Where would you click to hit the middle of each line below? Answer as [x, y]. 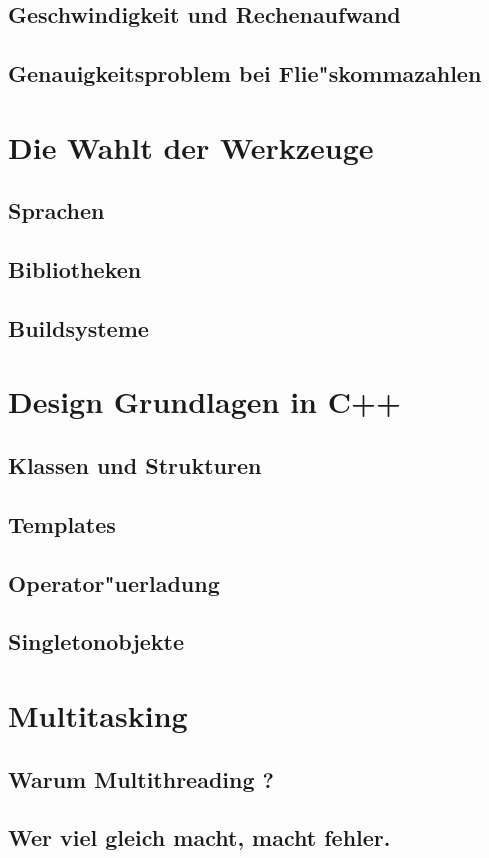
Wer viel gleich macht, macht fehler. [199, 837]
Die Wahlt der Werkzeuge [191, 146]
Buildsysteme [78, 327]
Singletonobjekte [96, 641]
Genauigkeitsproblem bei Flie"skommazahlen [245, 73]
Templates [62, 523]
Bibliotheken [75, 269]
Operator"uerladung [114, 582]
